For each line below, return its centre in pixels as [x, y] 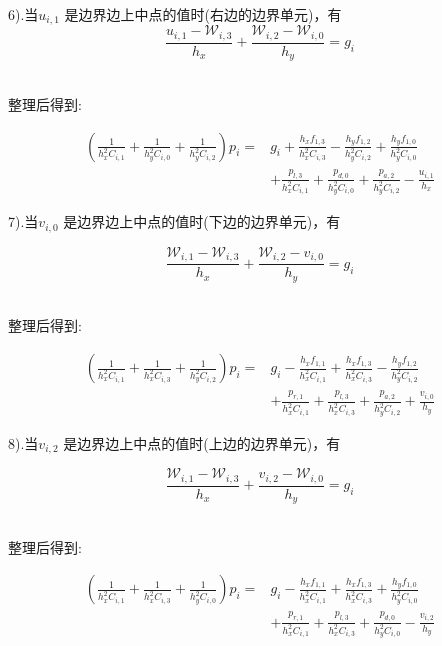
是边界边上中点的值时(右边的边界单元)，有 [203, 14]
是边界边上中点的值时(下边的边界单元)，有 [202, 221]
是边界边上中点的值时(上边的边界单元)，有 [202, 442]
